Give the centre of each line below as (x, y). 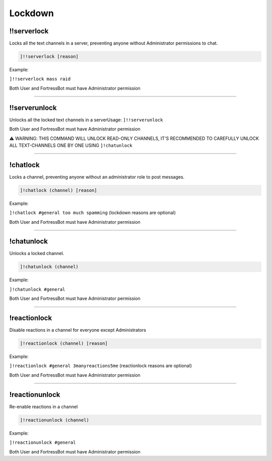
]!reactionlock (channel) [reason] (64, 344)
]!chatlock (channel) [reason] (59, 190)
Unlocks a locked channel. (37, 253)
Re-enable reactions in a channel (44, 406)
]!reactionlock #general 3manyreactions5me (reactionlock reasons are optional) (101, 366)
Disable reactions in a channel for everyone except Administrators (78, 330)
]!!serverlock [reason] (49, 57)
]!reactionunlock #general (43, 443)
